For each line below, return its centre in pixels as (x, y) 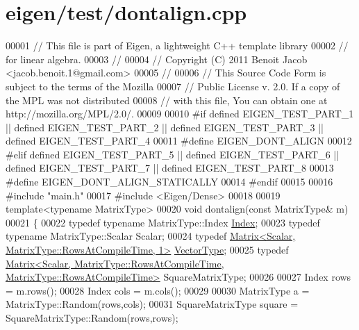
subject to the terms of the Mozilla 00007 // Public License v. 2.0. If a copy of (173, 86)
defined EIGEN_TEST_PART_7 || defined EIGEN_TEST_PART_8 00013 (170, 168)
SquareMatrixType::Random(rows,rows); (92, 317)
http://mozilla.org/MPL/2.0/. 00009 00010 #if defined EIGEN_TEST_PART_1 (180, 114)
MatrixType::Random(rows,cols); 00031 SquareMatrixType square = (152, 304)
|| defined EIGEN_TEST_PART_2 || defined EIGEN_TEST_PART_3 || (165, 127)
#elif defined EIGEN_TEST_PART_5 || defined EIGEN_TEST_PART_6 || (173, 154)
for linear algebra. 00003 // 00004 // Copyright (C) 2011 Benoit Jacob (157, 59)
